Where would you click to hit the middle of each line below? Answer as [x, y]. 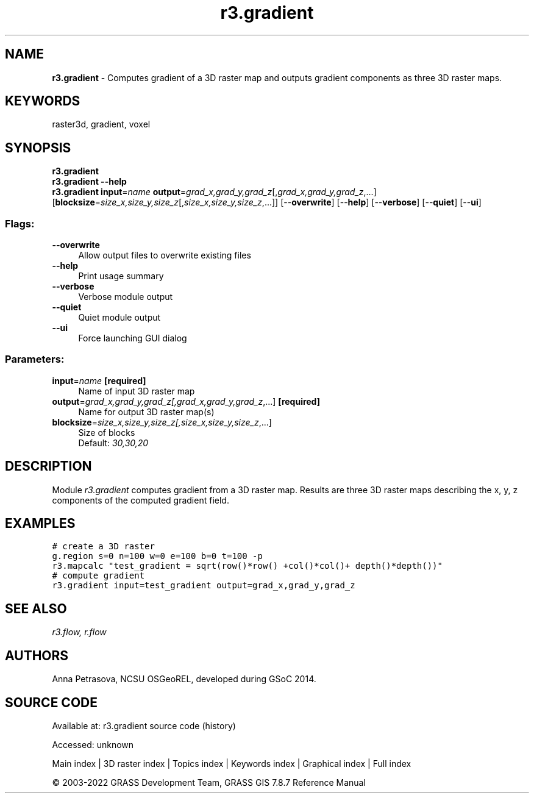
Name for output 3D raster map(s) [146, 411]
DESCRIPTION [48, 466]
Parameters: [35, 359]
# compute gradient [98, 576]
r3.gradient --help [89, 182]
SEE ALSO [36, 608]
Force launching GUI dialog [133, 338]
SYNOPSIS [38, 148]
